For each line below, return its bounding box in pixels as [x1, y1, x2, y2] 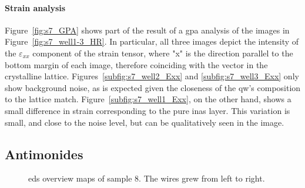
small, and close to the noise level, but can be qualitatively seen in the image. [5, 116, 284, 128]
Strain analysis [5, 1, 66, 14]
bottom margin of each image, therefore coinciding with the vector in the [5, 58, 268, 70]
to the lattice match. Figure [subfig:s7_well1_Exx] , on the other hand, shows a [5, 93, 291, 105]
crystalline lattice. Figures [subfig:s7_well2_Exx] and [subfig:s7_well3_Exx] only [5, 70, 299, 82]
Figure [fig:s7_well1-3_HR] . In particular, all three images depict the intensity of [5, 35, 299, 48]
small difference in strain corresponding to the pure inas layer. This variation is [5, 104, 290, 116]
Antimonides [5, 145, 83, 163]
